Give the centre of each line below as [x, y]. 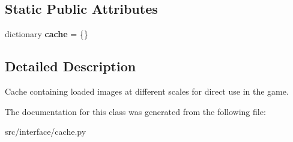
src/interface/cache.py [46, 132]
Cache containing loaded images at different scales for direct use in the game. [147, 91]
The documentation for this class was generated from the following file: [135, 111]
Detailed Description [71, 66]
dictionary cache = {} [47, 34]
